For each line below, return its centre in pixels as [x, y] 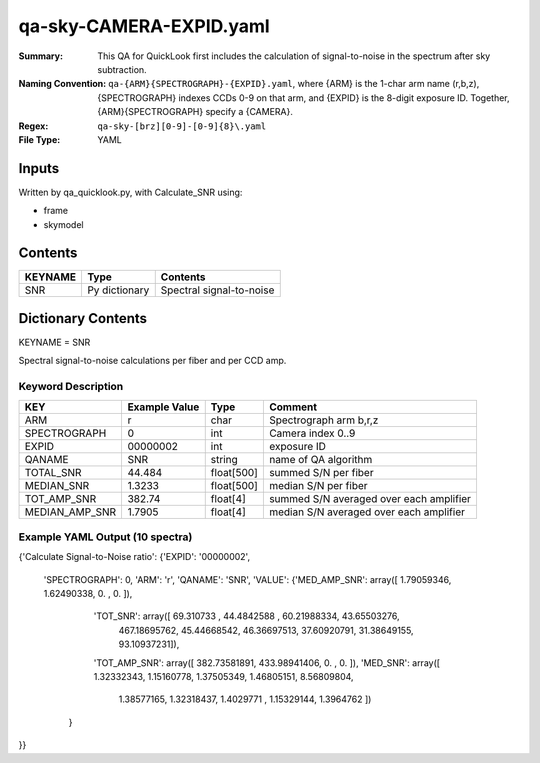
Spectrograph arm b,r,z [323, 420]
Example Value [163, 407]
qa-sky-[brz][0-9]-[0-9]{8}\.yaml [182, 126]
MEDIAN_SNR [57, 485]
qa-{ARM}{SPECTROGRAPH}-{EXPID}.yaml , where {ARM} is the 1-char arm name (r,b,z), [294, 84]
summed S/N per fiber [321, 472]
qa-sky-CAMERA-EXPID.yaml [144, 26]
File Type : [39, 139]
